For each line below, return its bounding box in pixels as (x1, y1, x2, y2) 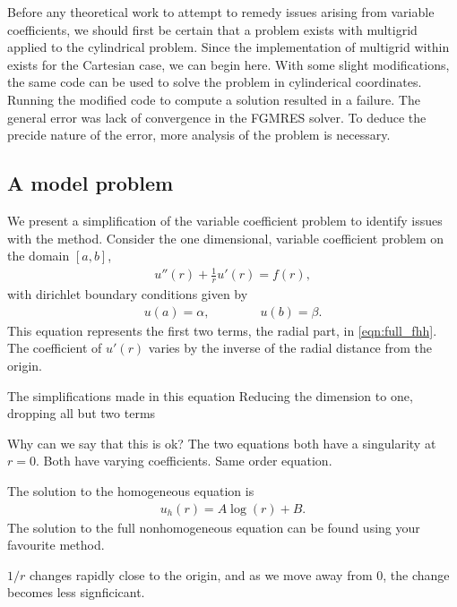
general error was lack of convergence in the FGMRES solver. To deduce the (7, 107, 427, 126)
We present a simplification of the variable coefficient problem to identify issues (7, 210, 443, 229)
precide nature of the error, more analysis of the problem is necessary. (7, 125, 391, 144)
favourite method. (7, 535, 105, 554)
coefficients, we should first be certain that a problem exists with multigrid (7, 20, 418, 38)
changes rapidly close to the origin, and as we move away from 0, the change (29, 565, 450, 584)
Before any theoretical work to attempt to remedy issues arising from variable (7, 3, 435, 21)
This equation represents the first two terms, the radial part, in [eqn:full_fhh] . (7, 321, 437, 339)
